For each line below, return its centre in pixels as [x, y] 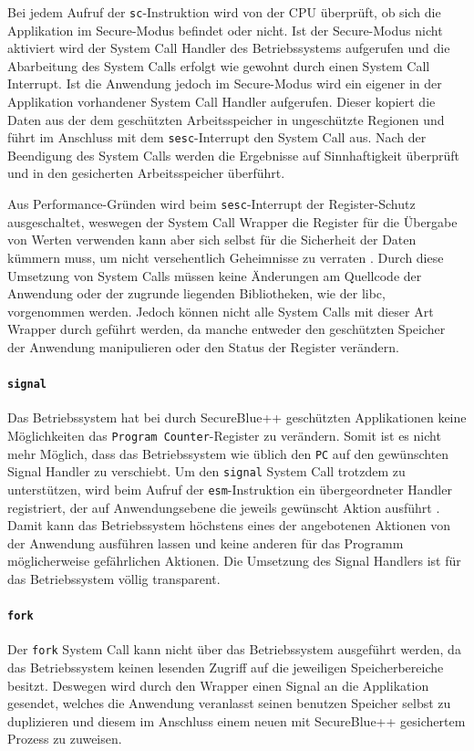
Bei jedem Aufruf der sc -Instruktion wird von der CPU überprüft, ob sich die [224, 12]
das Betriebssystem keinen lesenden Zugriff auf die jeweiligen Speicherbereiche [226, 668]
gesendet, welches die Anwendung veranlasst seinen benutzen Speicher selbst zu [229, 703]
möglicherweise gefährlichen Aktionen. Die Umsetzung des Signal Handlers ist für [234, 561]
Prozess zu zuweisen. [65, 739]
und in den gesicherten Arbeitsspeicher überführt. [146, 173]
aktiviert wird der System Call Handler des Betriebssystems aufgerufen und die [229, 48]
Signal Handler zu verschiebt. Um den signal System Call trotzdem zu [206, 471]
